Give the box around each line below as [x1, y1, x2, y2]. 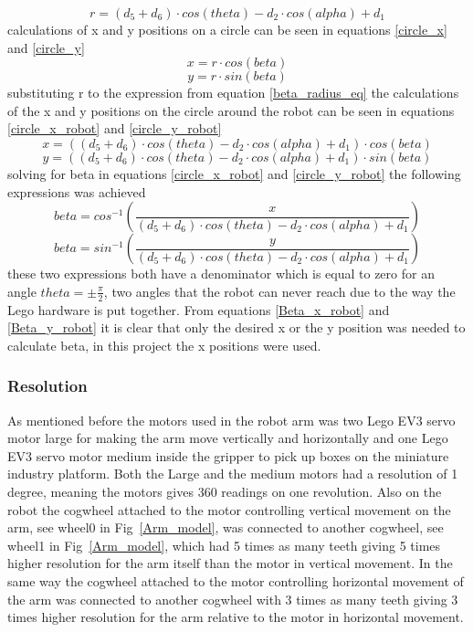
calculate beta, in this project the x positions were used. [7, 335, 321, 354]
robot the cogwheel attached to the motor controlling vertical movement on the [7, 500, 451, 519]
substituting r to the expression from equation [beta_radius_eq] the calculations [7, 83, 459, 102]
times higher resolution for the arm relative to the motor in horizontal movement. [7, 607, 464, 627]
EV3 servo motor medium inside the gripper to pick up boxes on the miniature [7, 446, 449, 465]
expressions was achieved [7, 182, 146, 201]
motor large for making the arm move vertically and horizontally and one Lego [7, 428, 448, 448]
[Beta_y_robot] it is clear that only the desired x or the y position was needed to [7, 318, 466, 337]
